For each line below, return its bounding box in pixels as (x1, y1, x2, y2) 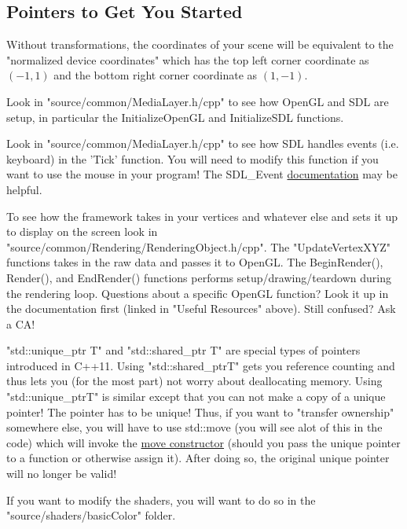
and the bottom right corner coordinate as (53, 67, 258, 83)
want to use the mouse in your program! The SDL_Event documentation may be (6, 166, 398, 182)
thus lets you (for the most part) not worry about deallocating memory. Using (6, 373, 383, 389)
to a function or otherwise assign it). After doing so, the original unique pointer (6, 450, 390, 466)
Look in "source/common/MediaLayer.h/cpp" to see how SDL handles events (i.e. (6, 135, 399, 152)
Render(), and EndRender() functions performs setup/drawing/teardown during (6, 269, 392, 285)
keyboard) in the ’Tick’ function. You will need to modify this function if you (6, 150, 379, 167)
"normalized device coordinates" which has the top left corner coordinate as (6, 51, 369, 68)
